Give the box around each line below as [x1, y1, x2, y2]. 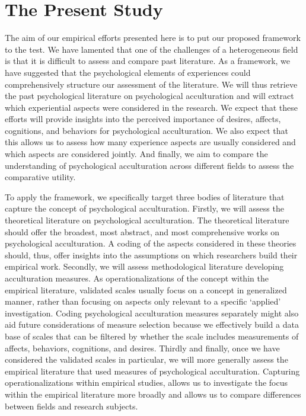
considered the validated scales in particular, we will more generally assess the [5, 353, 288, 366]
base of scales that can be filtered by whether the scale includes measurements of [5, 329, 299, 342]
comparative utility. [5, 171, 76, 183]
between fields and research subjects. [5, 399, 138, 412]
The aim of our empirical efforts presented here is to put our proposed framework [5, 31, 301, 44]
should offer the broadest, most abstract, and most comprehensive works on [5, 225, 280, 238]
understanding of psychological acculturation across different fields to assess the [5, 159, 294, 171]
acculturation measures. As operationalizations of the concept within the [5, 272, 269, 284]
